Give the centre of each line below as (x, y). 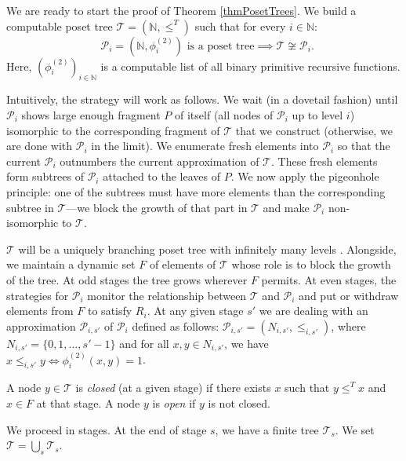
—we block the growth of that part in (157, 207)
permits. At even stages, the (329, 279)
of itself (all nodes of (224, 114)
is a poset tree (221, 46)
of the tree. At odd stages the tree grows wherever (127, 279)
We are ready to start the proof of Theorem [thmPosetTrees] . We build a (181, 10)
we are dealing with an (314, 311)
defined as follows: (176, 326)
